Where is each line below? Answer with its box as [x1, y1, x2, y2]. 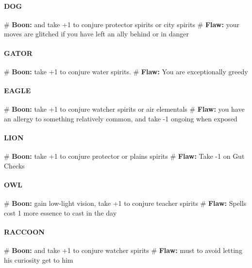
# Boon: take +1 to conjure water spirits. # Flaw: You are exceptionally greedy [4, 66, 248, 76]
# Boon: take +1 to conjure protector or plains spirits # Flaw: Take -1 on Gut [4, 151, 245, 161]
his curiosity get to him [4, 254, 73, 265]
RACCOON [4, 226, 45, 236]
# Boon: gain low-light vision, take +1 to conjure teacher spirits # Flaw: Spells [4, 198, 247, 208]
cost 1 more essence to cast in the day [4, 207, 117, 218]
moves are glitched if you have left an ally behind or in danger [4, 29, 189, 39]
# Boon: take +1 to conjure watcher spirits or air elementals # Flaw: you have [4, 104, 245, 114]
